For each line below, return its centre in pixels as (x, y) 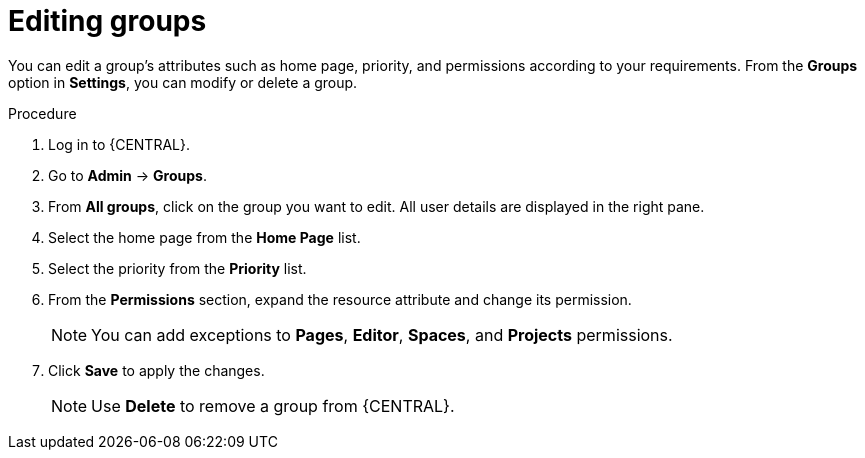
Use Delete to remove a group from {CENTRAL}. (273, 405)
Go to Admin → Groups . (127, 175)
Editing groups (107, 21)
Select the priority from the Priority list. (177, 268)
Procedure (42, 113)
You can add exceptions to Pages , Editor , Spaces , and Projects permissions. (382, 334)
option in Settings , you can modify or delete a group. (183, 82)
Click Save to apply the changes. (156, 370)
